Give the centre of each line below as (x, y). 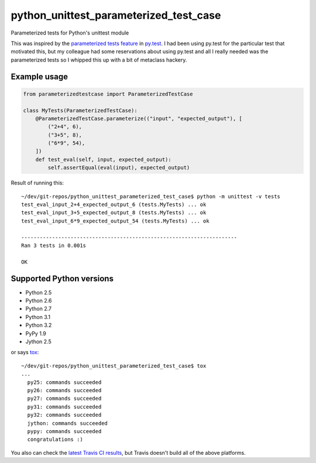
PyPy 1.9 (36, 333)
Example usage (39, 76)
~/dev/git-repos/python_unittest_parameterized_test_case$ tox (114, 366)
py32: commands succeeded (64, 415)
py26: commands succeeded (64, 390)
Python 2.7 (39, 309)
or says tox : (25, 352)
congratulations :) (55, 440)
